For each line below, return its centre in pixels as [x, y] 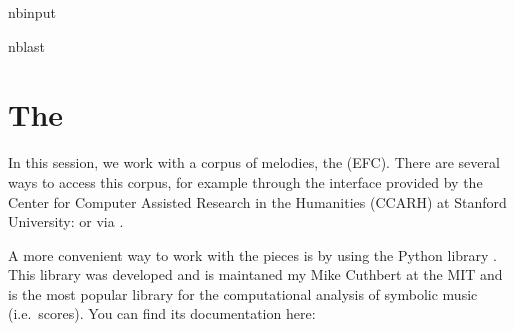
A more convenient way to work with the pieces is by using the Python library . [253, 254]
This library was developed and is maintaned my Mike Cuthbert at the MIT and [255, 274]
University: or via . [66, 221]
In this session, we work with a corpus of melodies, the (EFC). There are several [254, 162]
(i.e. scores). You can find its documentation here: [162, 313]
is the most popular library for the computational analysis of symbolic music [243, 293]
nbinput [32, 12]
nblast [27, 45]
